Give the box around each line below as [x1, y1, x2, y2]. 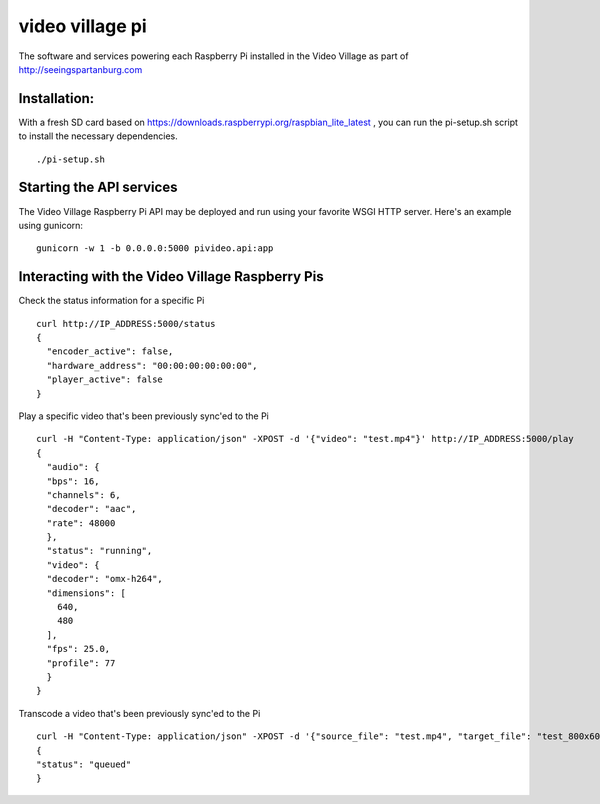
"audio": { [46, 461, 100, 473]
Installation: [18, 90, 95, 107]
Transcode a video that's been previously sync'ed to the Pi [18, 707, 261, 719]
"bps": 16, [46, 475, 100, 487]
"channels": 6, [46, 489, 121, 500]
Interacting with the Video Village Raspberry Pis [18, 268, 324, 285]
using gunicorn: [18, 219, 84, 231]
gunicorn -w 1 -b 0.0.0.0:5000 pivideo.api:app [36, 243, 274, 254]
